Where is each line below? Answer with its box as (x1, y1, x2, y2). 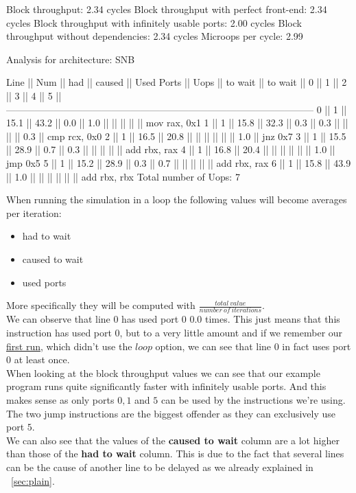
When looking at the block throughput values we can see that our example (6, 365, 320, 380)
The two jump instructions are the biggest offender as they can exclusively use (6, 406, 336, 420)
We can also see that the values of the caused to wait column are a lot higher (6, 433, 340, 447)
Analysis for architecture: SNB (6, 51, 135, 66)
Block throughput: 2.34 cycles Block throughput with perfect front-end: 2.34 (6, 2, 327, 16)
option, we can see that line (155, 339, 272, 353)
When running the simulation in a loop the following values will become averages (6, 192, 347, 207)
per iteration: (6, 205, 62, 220)
